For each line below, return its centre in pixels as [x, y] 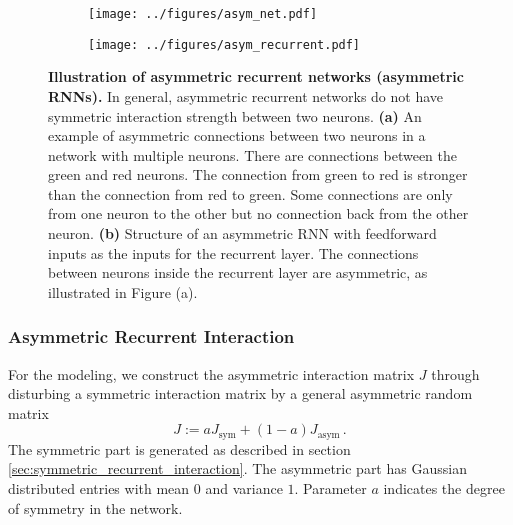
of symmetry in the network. [95, 507]
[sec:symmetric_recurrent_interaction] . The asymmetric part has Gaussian [237, 468]
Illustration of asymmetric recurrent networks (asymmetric [256, 76]
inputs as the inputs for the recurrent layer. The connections [233, 252]
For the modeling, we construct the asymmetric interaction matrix [211, 373]
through [455, 373]
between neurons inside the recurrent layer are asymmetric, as [238, 272]
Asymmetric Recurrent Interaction [151, 336]
